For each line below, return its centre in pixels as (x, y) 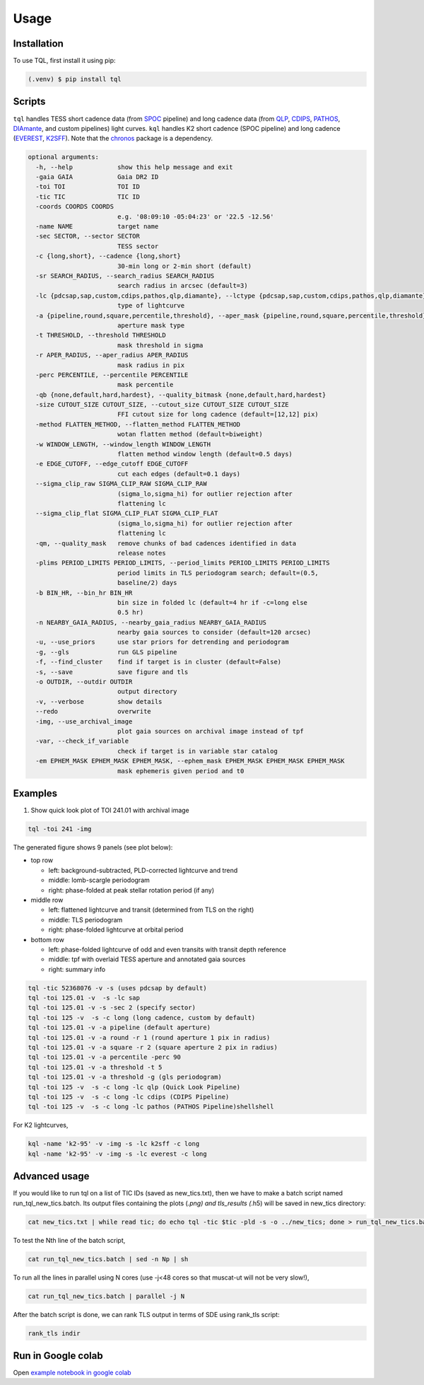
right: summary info (77, 969)
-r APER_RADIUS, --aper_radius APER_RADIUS (112, 355)
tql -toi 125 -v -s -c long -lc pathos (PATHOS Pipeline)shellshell (151, 1107)
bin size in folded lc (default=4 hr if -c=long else (212, 602)
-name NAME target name (97, 227)
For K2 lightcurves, (41, 1125)
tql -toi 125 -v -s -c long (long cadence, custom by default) (142, 1018)
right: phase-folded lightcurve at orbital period (116, 929)
